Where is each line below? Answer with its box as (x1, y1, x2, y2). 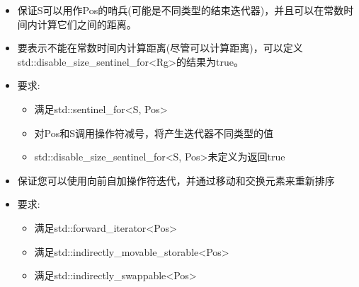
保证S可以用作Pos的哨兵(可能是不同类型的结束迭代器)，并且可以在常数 (17, 3, 344, 17)
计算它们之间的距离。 (37, 16, 137, 31)
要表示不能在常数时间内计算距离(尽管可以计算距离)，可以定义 (17, 40, 303, 55)
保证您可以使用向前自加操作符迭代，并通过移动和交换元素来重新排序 (17, 172, 335, 187)
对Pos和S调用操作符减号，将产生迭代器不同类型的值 (34, 125, 274, 140)
